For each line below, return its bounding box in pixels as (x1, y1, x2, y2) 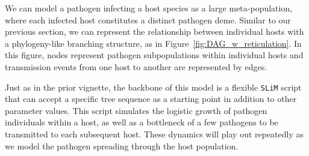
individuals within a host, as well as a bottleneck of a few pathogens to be (5, 116, 278, 128)
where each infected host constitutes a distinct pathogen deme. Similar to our (5, 13, 291, 26)
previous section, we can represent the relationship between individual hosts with (5, 25, 304, 38)
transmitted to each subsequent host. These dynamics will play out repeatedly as (5, 128, 304, 140)
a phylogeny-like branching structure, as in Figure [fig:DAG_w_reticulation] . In (5, 37, 302, 49)
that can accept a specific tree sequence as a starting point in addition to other (5, 92, 297, 105)
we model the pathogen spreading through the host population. (5, 139, 239, 152)
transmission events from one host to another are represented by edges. (5, 60, 267, 73)
